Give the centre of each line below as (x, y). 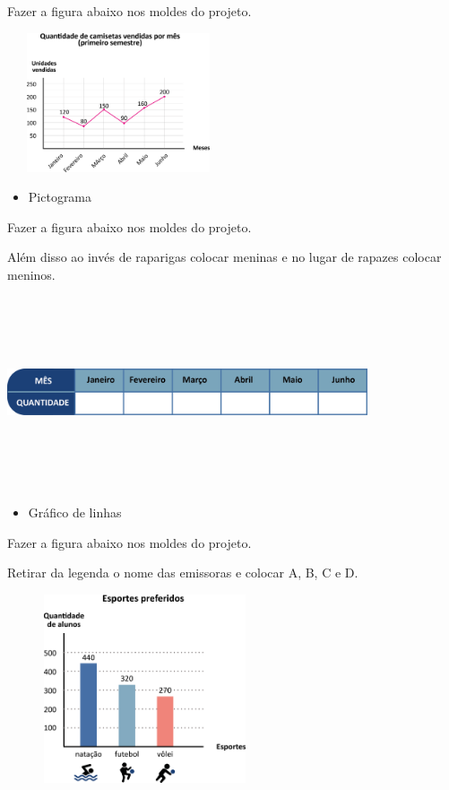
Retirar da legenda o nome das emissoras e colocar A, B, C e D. (183, 573)
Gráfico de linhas (75, 512)
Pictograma (60, 197)
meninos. (31, 274)
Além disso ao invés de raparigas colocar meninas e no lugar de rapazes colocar (224, 257)
